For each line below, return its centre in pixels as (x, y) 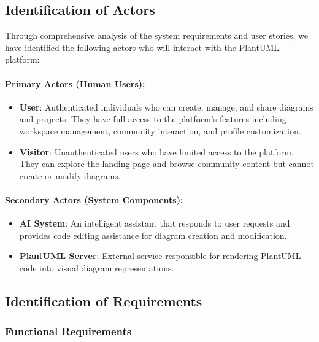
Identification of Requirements (104, 301)
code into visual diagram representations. (97, 267)
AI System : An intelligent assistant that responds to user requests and (155, 223)
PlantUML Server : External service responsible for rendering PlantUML (160, 256)
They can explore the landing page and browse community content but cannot (167, 164)
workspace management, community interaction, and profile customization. (160, 130)
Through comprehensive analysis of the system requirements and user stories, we (156, 35)
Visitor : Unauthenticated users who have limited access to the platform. (156, 151)
